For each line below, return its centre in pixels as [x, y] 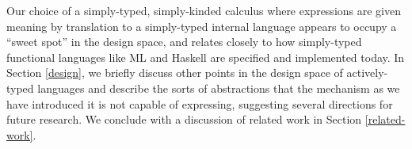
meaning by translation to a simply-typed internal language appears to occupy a [202, 26]
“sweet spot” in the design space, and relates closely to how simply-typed [184, 42]
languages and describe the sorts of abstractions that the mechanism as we [219, 88]
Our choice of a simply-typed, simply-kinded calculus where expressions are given [204, 10]
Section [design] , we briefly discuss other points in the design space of [175, 73]
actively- [367, 73]
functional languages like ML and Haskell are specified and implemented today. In [206, 57]
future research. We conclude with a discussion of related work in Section [184, 119]
